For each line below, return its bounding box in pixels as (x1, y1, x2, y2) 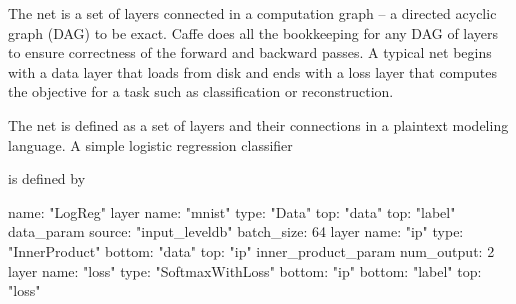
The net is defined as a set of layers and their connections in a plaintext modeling (8, 114, 509, 135)
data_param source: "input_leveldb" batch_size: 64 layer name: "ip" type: (8, 221, 464, 242)
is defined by (8, 168, 86, 189)
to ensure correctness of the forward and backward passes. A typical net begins (8, 42, 492, 63)
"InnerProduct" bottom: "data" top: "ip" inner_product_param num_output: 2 (8, 240, 495, 261)
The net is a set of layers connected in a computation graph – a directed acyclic (8, 3, 497, 23)
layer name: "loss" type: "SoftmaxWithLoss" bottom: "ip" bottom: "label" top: (8, 260, 482, 281)
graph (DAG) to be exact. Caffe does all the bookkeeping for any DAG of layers (8, 22, 499, 43)
